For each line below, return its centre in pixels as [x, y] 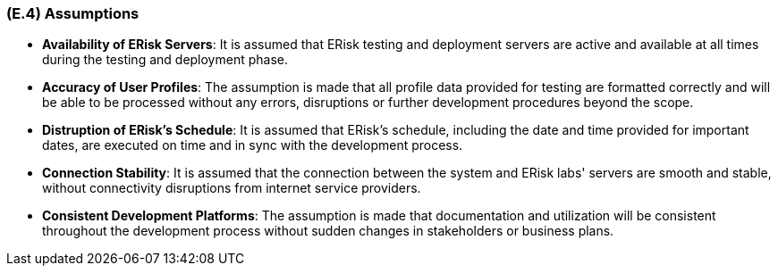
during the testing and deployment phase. [165, 60]
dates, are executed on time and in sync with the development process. [253, 145]
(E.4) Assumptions [73, 13]
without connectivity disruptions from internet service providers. [232, 188]
